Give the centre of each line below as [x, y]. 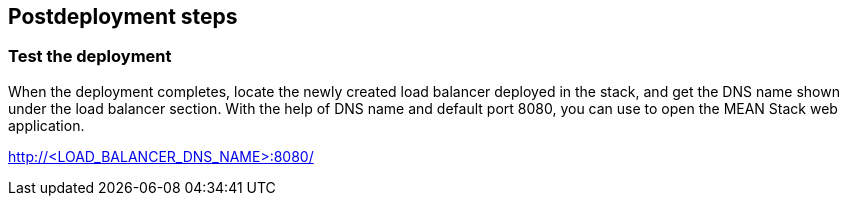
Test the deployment [90, 56]
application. [46, 125]
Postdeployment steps [123, 16]
